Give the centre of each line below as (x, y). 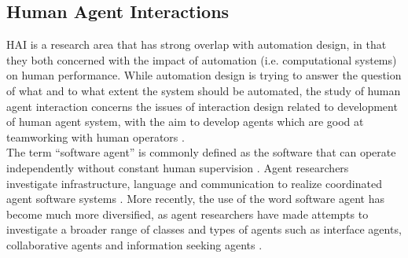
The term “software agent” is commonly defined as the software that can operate (201, 152)
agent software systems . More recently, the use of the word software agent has (195, 199)
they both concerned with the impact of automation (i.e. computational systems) (202, 59)
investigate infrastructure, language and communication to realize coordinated (194, 183)
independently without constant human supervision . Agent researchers (178, 167)
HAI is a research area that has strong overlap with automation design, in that (197, 44)
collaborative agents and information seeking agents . (134, 244)
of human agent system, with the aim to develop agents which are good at (185, 122)
